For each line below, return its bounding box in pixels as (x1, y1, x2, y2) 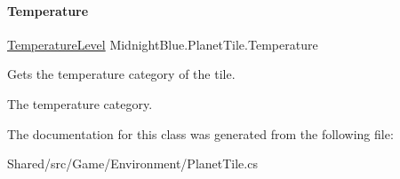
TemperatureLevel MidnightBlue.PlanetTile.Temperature (7, 35, 318, 53)
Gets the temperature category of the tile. (7, 65, 236, 83)
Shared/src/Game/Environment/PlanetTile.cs (7, 154, 258, 173)
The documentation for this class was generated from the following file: (7, 124, 394, 143)
